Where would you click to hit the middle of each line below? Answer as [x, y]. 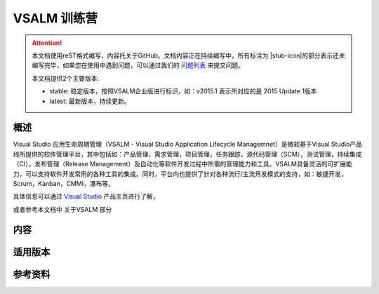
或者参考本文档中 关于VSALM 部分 [62, 209]
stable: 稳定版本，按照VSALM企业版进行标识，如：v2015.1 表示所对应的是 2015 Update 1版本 [183, 91]
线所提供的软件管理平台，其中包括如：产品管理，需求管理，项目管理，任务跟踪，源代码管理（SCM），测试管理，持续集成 [187, 154]
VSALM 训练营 [55, 18]
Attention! [47, 43]
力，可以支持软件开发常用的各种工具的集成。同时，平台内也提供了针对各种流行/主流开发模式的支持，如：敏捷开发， [180, 174]
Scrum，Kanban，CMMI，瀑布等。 [64, 183]
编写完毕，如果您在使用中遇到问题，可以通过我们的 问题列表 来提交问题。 [138, 65]
